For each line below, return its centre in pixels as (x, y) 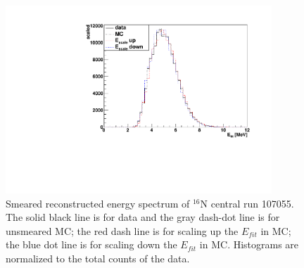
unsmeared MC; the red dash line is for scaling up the (122, 230)
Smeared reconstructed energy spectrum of (98, 203)
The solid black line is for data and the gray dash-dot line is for (143, 217)
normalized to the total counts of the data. (98, 259)
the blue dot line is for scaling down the (91, 244)
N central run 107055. (247, 203)
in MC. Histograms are (249, 244)
